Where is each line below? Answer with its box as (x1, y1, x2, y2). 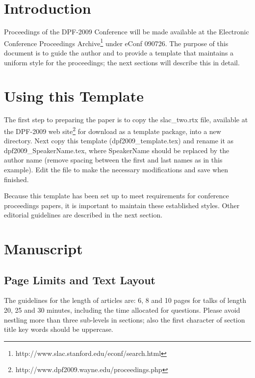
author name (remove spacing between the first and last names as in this (4, 155, 223, 165)
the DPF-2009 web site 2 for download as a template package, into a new (4, 124, 221, 136)
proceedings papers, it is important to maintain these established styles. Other (4, 200, 240, 210)
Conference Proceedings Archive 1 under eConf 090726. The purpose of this (4, 36, 229, 48)
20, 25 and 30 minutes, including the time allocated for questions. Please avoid (4, 305, 240, 315)
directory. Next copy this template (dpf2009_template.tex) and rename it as (4, 135, 234, 146)
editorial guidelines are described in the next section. (4, 210, 163, 220)
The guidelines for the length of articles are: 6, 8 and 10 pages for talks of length (4, 295, 246, 305)
